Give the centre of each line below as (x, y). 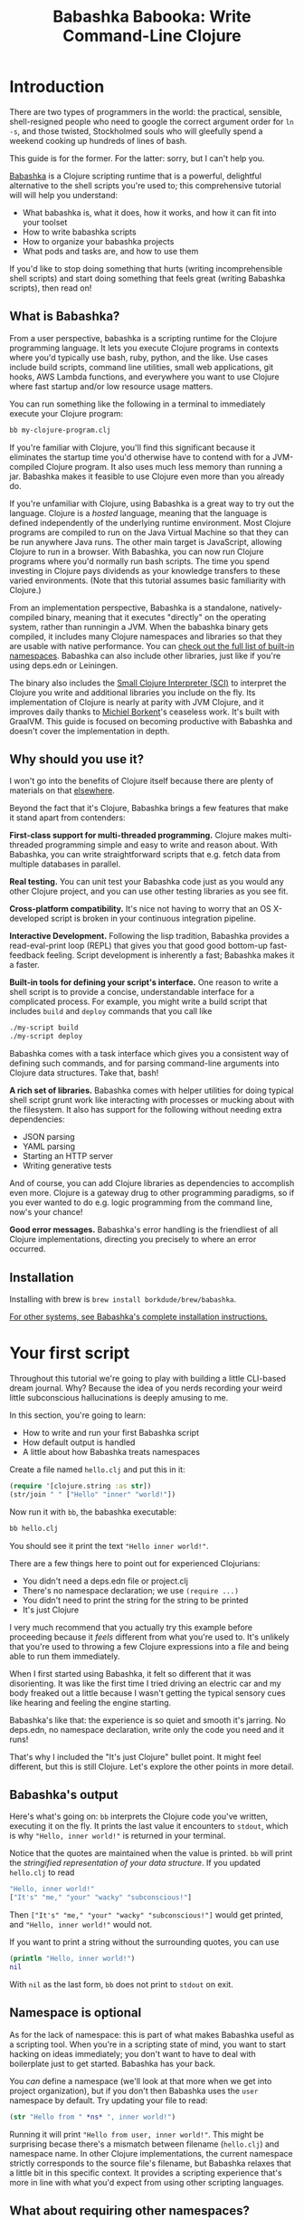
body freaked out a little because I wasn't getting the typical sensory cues (147, 1693)
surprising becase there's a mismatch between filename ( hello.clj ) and (144, 2144)
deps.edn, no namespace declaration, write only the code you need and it (147, 1729)
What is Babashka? (65, 316)
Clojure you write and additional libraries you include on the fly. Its (133, 692)
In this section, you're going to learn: (78, 1415)
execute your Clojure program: (66, 413)
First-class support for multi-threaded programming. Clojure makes (139, 836)
